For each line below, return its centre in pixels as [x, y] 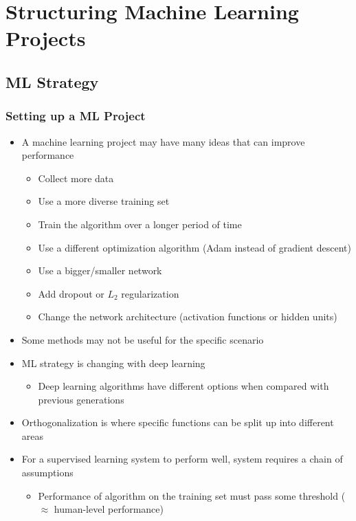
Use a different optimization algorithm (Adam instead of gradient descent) [194, 247]
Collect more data [76, 178]
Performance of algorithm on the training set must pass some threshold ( [192, 495]
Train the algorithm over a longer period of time [140, 224]
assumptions [47, 473]
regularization [150, 293]
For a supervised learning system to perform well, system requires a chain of [182, 459]
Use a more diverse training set [104, 201]
